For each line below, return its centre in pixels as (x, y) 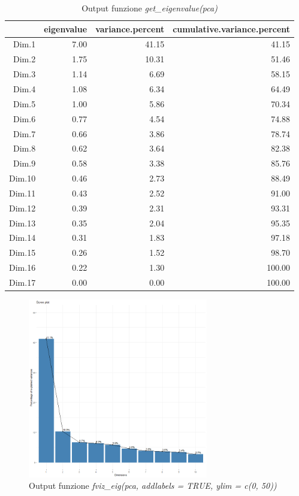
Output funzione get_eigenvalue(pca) (149, 8)
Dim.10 (22, 178)
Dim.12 (22, 208)
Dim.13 (22, 223)
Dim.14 (22, 238)
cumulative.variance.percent (232, 28)
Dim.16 (22, 267)
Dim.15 (22, 252)
